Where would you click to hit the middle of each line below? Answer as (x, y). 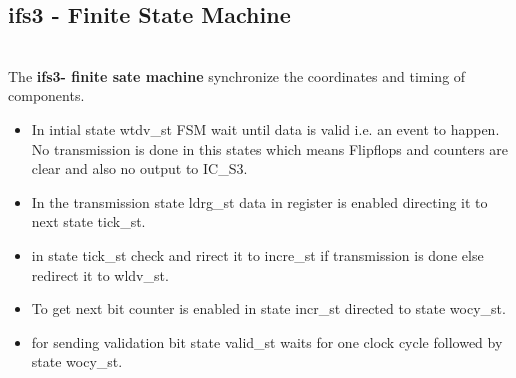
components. (46, 95)
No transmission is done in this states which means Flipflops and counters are (270, 148)
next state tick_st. (88, 221)
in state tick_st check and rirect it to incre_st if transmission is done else (257, 254)
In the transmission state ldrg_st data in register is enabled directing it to (259, 201)
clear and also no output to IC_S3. (139, 168)
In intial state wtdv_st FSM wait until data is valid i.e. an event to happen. (265, 128)
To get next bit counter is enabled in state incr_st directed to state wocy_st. (268, 308)
